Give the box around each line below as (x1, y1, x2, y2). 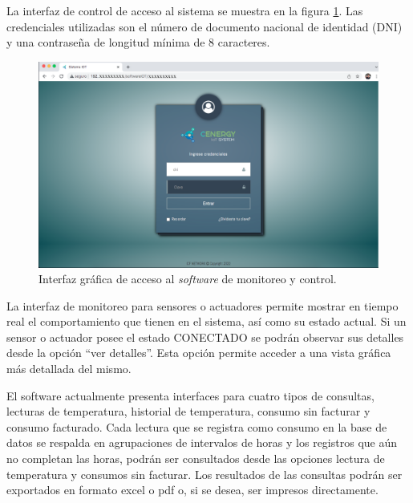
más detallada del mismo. (6, 360, 132, 377)
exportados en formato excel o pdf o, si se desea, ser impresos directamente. (6, 481, 379, 498)
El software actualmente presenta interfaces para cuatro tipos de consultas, (6, 387, 375, 404)
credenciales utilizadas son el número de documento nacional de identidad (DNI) (6, 18, 403, 34)
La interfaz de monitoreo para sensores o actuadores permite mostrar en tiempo (6, 297, 399, 314)
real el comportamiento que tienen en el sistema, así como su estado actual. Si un (6, 313, 407, 330)
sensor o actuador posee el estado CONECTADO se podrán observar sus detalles (6, 328, 404, 345)
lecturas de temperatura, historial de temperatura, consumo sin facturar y (6, 403, 370, 420)
